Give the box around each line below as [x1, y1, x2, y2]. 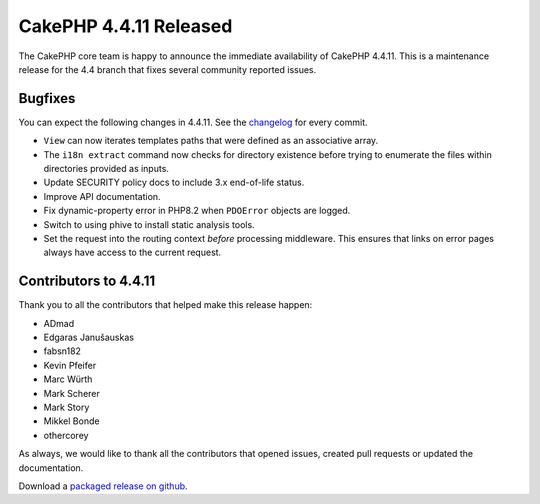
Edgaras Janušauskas [43, 331, 135, 344]
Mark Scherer [43, 387, 100, 399]
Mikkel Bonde [43, 415, 100, 427]
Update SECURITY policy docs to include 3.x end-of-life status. [43, 176, 305, 189]
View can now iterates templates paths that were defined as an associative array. [43, 135, 379, 147]
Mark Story [43, 401, 90, 413]
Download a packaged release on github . [18, 480, 189, 492]
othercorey [43, 429, 89, 441]
